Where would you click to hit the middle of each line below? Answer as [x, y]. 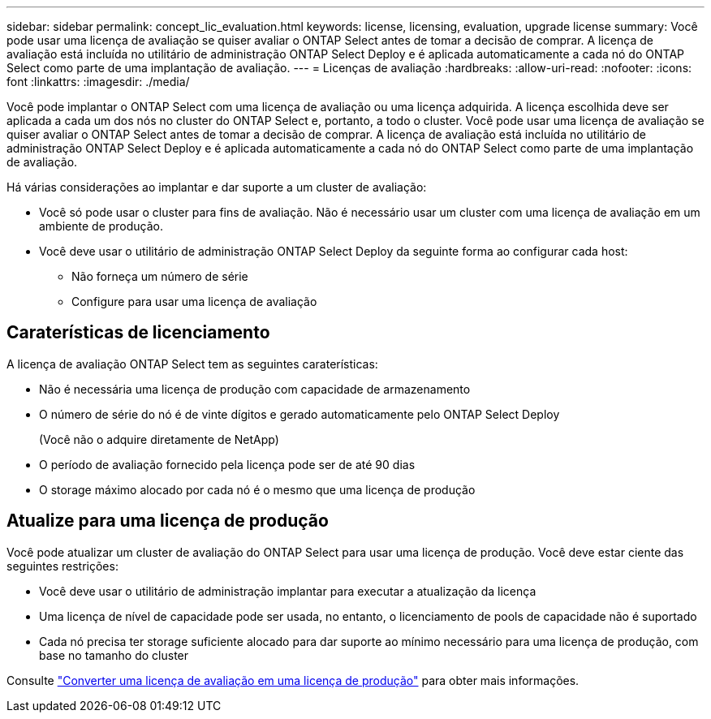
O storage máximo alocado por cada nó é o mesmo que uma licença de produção [257, 489]
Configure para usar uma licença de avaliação [194, 301]
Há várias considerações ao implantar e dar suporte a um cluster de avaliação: [217, 187]
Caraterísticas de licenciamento [138, 333]
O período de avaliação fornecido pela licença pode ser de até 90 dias [227, 464]
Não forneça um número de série [160, 276]
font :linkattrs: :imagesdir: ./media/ [98, 82]
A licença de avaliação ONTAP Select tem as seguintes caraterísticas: [192, 364]
